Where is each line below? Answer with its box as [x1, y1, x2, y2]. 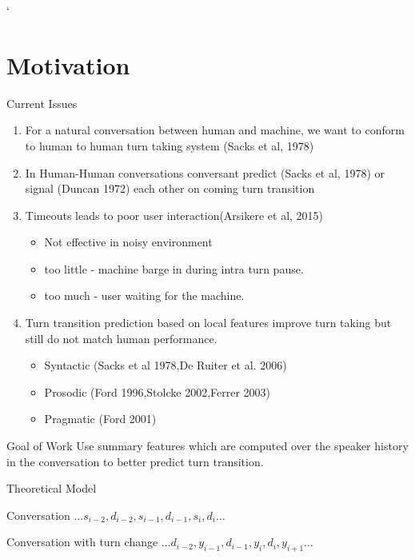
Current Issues [6, 94, 78, 111]
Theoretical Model [6, 480, 97, 497]
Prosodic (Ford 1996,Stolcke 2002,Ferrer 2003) [44, 383, 271, 400]
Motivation [6, 48, 130, 81]
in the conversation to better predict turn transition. [6, 453, 264, 469]
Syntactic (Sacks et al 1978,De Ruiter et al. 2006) [44, 357, 287, 373]
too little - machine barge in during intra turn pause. [44, 260, 304, 277]
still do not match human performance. [25, 329, 217, 346]
